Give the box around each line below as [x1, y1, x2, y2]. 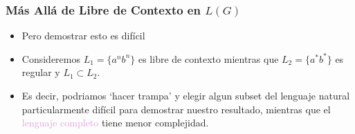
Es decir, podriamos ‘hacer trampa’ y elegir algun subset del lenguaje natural [21, 88, 350, 102]
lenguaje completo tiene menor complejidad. [21, 115, 209, 130]
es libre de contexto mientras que [138, 51, 279, 66]
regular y [21, 65, 60, 79]
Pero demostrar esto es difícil [21, 28, 145, 43]
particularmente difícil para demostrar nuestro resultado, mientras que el [21, 102, 331, 116]
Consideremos [21, 51, 80, 66]
